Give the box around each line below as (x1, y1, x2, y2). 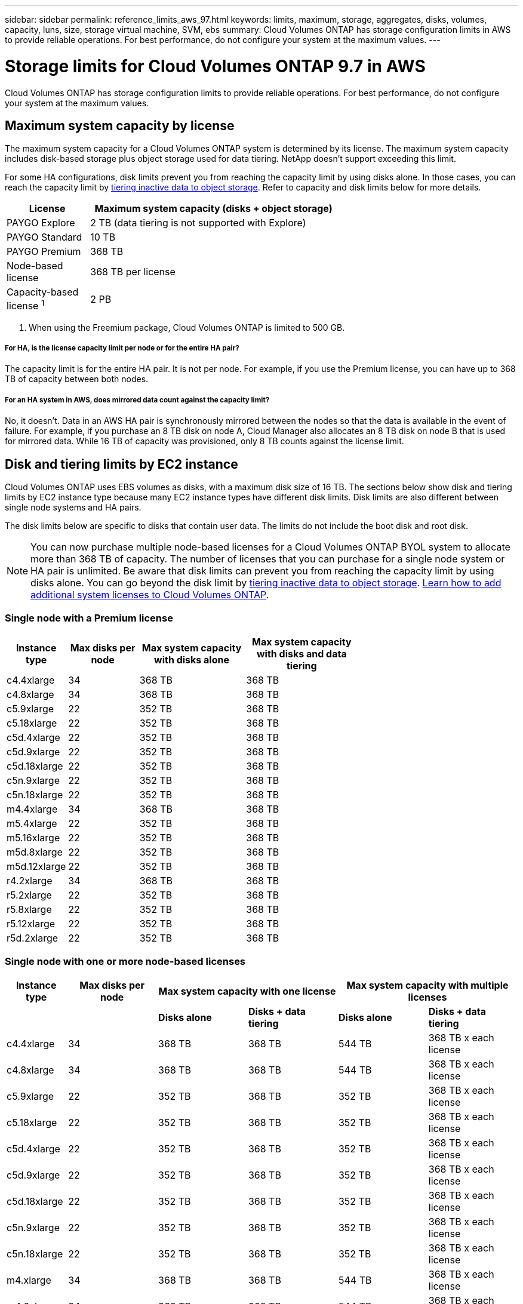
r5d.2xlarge (7, 931, 59, 944)
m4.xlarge (7, 1274, 51, 1286)
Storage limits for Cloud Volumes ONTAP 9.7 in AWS (5, 56, 426, 76)
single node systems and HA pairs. (5, 502, 141, 513)
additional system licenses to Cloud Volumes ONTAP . (30, 589, 269, 601)
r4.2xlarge (7, 874, 53, 887)
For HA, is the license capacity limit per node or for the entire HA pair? (5, 344, 239, 353)
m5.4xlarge (7, 817, 57, 829)
